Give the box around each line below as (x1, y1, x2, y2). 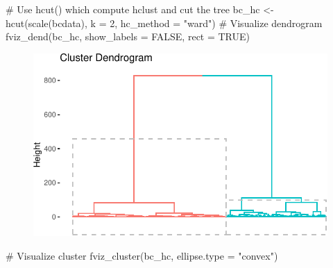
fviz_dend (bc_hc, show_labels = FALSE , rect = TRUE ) (6, 29, 250, 44)
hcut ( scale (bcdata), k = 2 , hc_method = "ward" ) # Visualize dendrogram (6, 15, 323, 30)
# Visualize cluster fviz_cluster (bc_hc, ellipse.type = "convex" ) (6, 248, 278, 262)
